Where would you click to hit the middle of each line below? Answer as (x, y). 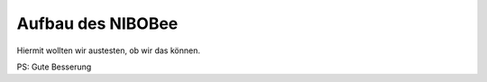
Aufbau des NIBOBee (97, 23)
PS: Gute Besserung (54, 67)
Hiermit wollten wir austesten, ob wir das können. (108, 50)
